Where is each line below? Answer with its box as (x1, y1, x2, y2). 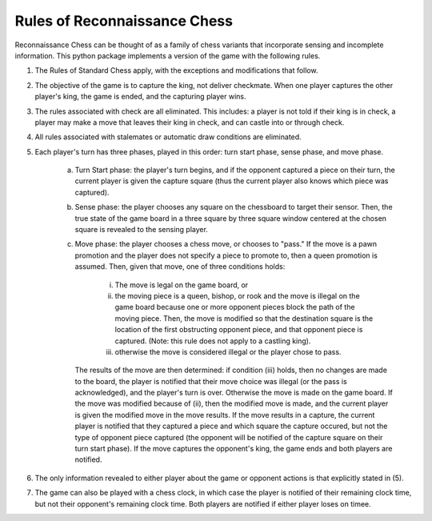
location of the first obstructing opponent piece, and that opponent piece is (114, 325, 363, 335)
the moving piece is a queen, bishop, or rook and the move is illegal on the (114, 291, 360, 300)
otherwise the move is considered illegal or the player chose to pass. (114, 347, 342, 356)
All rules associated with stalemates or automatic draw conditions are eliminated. (34, 132, 302, 142)
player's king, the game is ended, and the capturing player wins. (34, 92, 247, 102)
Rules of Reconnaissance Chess (14, 12, 234, 30)
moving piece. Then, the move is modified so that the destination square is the (114, 313, 374, 323)
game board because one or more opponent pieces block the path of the (114, 303, 355, 312)
